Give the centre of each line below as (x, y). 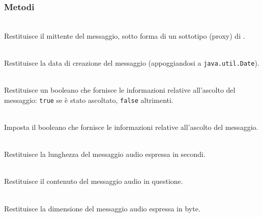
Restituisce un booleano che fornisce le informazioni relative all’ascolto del (120, 90)
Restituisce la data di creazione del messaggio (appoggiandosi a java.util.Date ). (132, 63)
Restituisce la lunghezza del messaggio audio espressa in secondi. (105, 154)
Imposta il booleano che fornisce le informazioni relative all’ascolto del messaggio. (131, 127)
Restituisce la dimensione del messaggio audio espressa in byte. (102, 208)
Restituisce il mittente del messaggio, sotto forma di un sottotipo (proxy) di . (125, 35)
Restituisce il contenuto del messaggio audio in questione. (94, 181)
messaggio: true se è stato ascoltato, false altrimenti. (89, 100)
